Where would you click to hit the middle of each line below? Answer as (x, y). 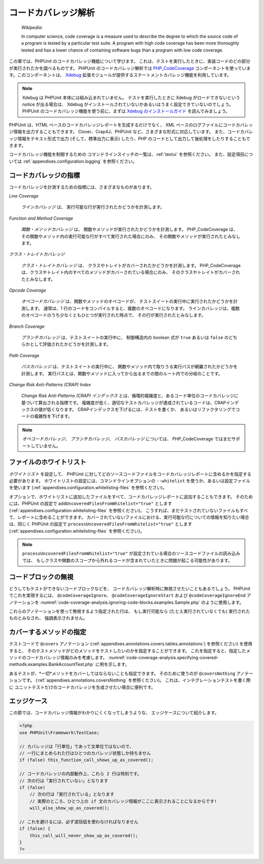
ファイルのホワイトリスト (48, 462)
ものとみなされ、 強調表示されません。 (48, 618)
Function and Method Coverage (41, 218)
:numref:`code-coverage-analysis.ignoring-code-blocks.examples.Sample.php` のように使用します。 (142, 602)
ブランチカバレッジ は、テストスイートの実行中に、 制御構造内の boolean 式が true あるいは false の (125, 337)
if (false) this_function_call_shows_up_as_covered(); (86, 760)
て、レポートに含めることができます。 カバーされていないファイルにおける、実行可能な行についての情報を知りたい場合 (129, 517)
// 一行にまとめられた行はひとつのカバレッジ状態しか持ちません (85, 753)
